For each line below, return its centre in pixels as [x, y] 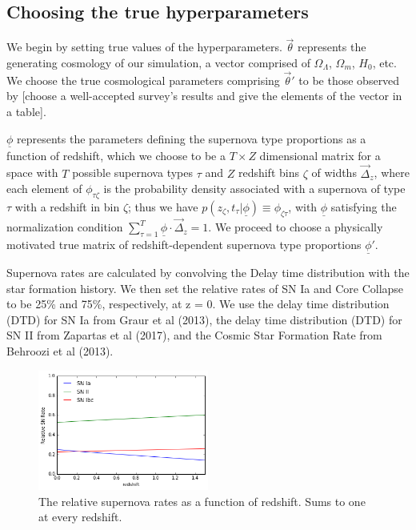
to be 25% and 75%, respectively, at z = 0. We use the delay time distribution [198, 304]
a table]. [26, 112]
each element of [44, 189]
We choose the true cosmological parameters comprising [143, 80]
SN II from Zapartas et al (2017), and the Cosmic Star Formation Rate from [194, 335]
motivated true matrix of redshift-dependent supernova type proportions [184, 244]
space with [32, 173]
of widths [334, 173]
